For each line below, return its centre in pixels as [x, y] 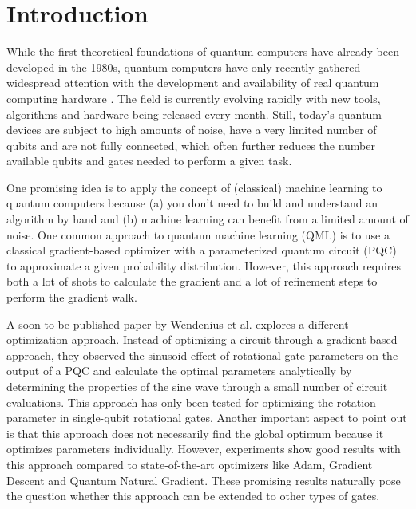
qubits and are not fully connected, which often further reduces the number [191, 145]
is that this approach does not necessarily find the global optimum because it [195, 433]
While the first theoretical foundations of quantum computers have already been [203, 51]
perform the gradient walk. [72, 297]
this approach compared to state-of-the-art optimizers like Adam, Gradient [190, 464]
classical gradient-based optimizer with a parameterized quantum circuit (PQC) [202, 250]
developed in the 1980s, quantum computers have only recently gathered [184, 67]
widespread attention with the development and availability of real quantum [193, 83]
